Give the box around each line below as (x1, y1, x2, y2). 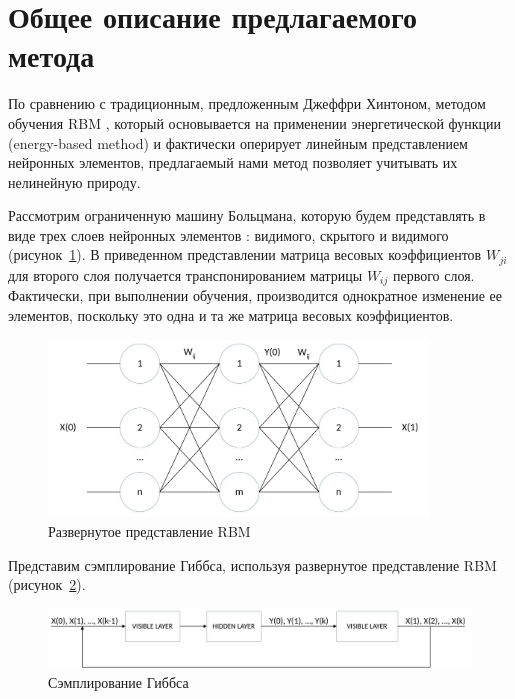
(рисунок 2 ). (8, 574, 86, 595)
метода (8, 35, 95, 76)
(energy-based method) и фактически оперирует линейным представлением (8, 132, 468, 153)
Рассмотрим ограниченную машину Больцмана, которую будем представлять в (8, 205, 486, 226)
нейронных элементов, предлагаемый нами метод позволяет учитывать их (8, 152, 458, 173)
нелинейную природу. (8, 171, 141, 192)
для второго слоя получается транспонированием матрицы (8, 264, 363, 285)
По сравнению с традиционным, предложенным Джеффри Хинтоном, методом (8, 93, 486, 114)
